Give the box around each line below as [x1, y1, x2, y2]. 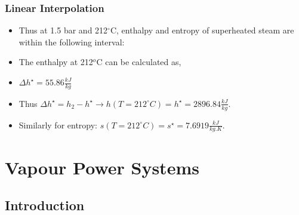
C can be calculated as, [96, 56, 181, 68]
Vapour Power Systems [5, 155, 199, 179]
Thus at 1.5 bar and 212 [19, 24, 108, 36]
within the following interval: [19, 35, 125, 48]
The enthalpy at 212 [19, 56, 93, 68]
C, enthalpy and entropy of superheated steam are [110, 24, 294, 36]
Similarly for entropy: [19, 118, 98, 131]
